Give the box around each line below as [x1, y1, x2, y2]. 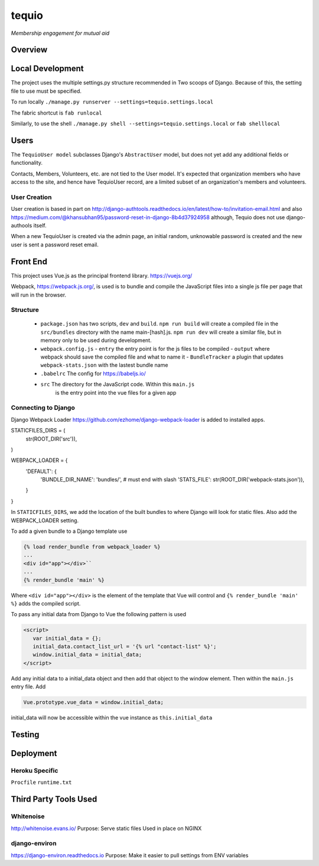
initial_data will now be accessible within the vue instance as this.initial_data [11, 714, 213, 721]
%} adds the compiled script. [11, 600, 81, 607]
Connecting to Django [11, 403, 75, 412]
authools [11, 222, 32, 229]
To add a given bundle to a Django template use [11, 528, 128, 535]
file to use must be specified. [11, 87, 82, 95]
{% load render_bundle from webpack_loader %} [23, 543, 161, 550]
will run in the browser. [11, 291, 67, 298]
